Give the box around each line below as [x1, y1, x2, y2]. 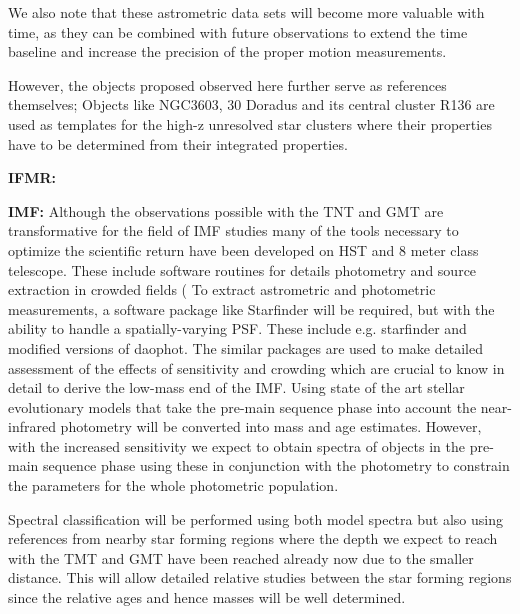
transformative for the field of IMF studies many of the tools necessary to [8, 220, 459, 241]
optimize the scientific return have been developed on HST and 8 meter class [8, 239, 479, 260]
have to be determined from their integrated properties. [8, 133, 348, 154]
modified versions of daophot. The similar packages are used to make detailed [8, 337, 483, 358]
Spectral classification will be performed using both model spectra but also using [8, 508, 503, 529]
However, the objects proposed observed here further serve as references [8, 74, 447, 95]
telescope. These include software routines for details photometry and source [8, 259, 477, 280]
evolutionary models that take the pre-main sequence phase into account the [8, 396, 477, 417]
